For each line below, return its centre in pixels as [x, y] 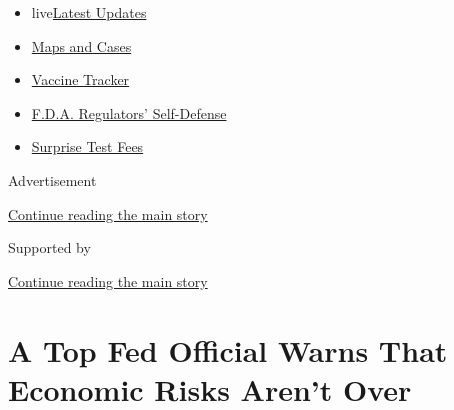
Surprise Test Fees [87, 146]
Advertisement [52, 179]
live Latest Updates [89, 12]
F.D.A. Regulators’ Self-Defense [129, 112]
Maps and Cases [81, 45]
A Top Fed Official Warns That [228, 349]
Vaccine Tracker [80, 79]
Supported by [49, 247]
